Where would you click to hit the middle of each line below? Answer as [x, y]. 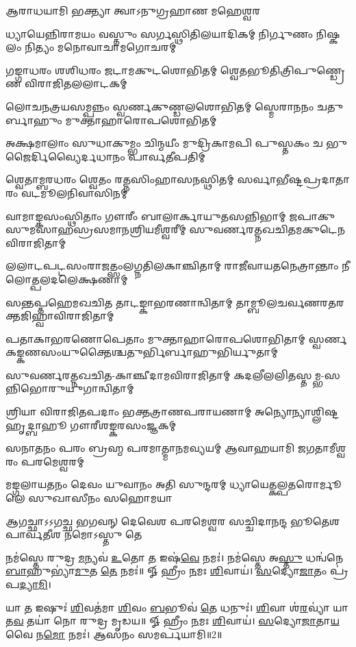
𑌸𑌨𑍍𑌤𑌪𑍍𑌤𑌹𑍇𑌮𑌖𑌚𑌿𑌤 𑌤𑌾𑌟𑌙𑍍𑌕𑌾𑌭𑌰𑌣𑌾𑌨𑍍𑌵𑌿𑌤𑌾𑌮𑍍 [119, 302]
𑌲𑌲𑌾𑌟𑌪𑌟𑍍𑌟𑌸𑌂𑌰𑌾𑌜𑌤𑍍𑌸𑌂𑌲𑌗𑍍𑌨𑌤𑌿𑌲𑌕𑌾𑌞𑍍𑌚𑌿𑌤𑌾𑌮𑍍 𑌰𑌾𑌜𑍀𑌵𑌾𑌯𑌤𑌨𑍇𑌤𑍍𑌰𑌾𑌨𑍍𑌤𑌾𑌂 [172, 266]
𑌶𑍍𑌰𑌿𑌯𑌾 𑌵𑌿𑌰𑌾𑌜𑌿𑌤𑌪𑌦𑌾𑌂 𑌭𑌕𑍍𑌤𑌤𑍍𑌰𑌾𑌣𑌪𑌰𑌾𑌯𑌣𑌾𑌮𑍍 [129, 412]
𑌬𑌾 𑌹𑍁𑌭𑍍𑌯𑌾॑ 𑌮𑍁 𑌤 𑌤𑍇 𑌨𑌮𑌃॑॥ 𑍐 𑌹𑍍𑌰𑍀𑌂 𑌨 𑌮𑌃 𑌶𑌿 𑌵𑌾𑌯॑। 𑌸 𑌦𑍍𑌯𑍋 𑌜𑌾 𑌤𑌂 [166, 571]
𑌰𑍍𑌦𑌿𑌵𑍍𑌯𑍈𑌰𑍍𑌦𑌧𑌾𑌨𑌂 [65, 156]
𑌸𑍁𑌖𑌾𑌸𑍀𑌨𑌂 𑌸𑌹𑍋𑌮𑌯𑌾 [100, 498]
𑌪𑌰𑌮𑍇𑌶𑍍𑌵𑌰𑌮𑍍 [52, 461]
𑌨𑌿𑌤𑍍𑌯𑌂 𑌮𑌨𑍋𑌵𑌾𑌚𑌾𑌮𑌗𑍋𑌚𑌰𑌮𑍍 [101, 47]
